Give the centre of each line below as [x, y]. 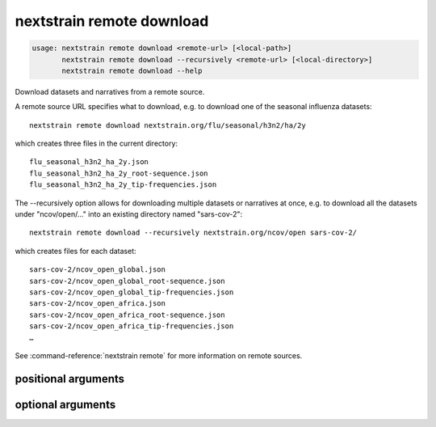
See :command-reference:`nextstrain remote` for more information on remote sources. [159, 355]
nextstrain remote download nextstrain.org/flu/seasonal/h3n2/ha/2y [168, 125]
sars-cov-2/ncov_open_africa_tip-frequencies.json [132, 326]
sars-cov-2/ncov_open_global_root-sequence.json [127, 281]
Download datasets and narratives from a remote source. [110, 91]
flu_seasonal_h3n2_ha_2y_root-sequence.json [119, 173]
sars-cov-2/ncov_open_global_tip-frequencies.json [132, 292]
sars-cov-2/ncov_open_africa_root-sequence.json [127, 315]
